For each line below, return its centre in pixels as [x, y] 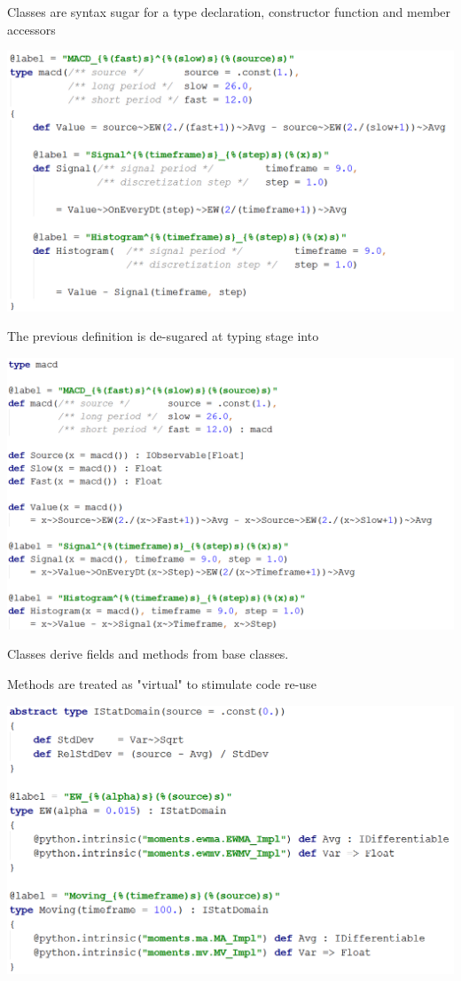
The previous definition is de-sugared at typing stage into [163, 336]
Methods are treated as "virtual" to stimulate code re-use [162, 684]
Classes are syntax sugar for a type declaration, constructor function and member [229, 12]
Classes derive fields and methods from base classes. [148, 654]
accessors [31, 29]
